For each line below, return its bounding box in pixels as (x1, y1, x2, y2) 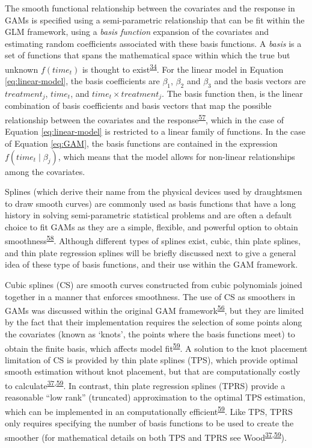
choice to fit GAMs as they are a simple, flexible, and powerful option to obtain (5, 220, 298, 233)
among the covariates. (5, 165, 85, 177)
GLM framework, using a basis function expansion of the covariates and (5, 25, 269, 38)
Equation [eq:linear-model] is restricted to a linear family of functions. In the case (5, 125, 306, 138)
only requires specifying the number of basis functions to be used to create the (5, 417, 294, 429)
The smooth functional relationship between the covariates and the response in (5, 2, 295, 14)
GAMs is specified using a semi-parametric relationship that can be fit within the (5, 13, 305, 26)
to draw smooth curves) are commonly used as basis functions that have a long (5, 197, 296, 209)
